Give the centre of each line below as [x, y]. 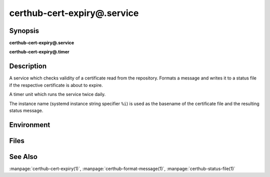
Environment [30, 125]
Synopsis [24, 31]
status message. [26, 110]
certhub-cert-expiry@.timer [39, 52]
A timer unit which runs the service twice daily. [57, 94]
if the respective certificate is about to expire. [56, 85]
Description [28, 66]
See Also [23, 157]
